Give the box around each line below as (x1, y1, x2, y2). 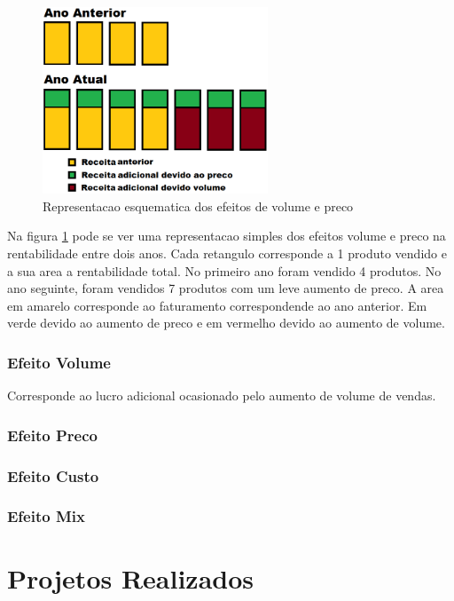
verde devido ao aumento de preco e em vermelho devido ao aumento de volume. (7, 313, 445, 332)
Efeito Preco (7, 423, 98, 446)
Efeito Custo (7, 464, 99, 486)
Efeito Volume (7, 351, 111, 373)
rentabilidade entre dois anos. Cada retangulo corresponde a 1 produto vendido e (7, 243, 447, 262)
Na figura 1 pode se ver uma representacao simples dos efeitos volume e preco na (7, 226, 446, 245)
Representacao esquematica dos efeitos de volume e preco (43, 196, 354, 215)
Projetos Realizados (7, 560, 254, 597)
